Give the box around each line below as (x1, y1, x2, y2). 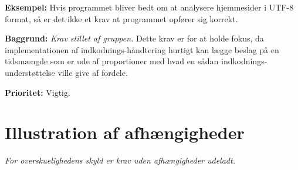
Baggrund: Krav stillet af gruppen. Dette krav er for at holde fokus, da (5, 32, 264, 44)
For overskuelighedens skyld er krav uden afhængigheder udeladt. (5, 154, 235, 166)
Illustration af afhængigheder (5, 120, 245, 144)
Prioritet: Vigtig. (5, 86, 70, 98)
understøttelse (5, 66, 55, 78)
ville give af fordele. (57, 66, 128, 78)
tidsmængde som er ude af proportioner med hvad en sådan (5, 55, 219, 67)
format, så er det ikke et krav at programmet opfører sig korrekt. (5, 12, 238, 25)
